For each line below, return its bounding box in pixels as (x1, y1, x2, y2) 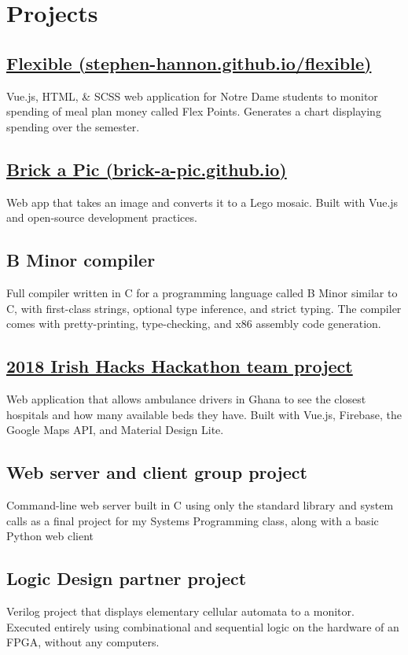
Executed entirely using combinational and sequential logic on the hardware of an (6, 618, 399, 635)
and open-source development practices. (6, 209, 197, 226)
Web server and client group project (6, 460, 307, 484)
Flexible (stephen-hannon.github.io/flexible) (6, 50, 372, 75)
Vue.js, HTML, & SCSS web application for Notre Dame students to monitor (6, 87, 378, 104)
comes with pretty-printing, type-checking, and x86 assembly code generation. (6, 315, 381, 332)
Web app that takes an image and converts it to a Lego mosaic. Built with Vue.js (6, 193, 399, 210)
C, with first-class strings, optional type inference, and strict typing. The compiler (6, 300, 402, 316)
